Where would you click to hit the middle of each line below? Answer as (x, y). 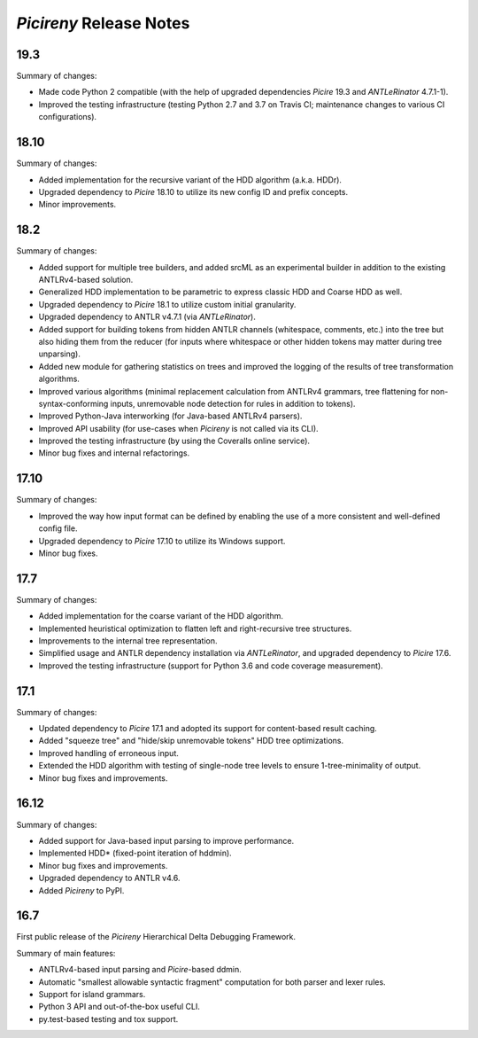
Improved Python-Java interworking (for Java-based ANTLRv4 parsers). (170, 416)
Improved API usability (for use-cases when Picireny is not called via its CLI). (178, 428)
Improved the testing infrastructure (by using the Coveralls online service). (174, 441)
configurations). (68, 117)
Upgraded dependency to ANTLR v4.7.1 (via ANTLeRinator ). (147, 317)
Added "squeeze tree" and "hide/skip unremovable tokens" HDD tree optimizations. (191, 741)
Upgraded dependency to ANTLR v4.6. (109, 878)
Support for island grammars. (92, 994)
